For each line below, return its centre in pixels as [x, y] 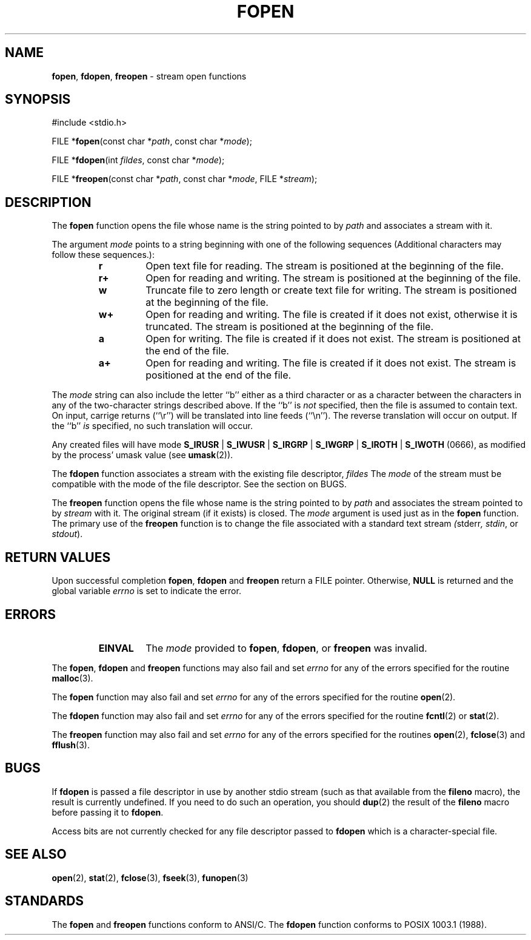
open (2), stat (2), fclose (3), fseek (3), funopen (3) [150, 877]
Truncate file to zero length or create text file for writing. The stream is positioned [331, 290]
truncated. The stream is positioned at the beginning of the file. [290, 327]
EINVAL [116, 648]
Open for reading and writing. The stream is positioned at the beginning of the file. [333, 278]
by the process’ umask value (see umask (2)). [142, 455]
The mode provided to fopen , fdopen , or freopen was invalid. [286, 648]
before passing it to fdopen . [108, 812]
